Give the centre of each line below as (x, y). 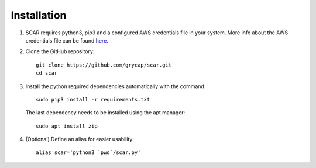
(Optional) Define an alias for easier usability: (80, 139)
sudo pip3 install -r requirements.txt (93, 99)
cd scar (47, 73)
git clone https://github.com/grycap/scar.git (104, 65)
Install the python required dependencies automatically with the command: (116, 86)
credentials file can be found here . (67, 40)
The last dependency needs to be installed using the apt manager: (105, 113)
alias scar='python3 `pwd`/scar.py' (88, 153)
